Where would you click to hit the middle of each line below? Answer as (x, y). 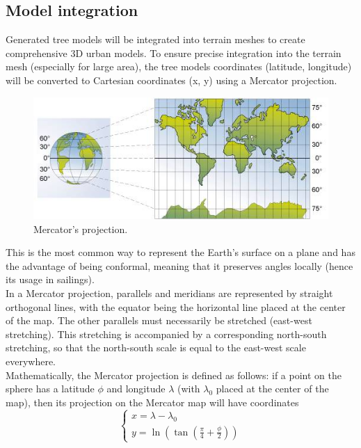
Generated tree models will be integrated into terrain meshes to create (155, 39)
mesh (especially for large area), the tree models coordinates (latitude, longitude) (179, 66)
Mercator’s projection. (81, 229)
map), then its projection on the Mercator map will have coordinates (152, 402)
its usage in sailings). (50, 279)
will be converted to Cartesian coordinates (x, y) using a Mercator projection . (171, 80)
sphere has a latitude (50, 389)
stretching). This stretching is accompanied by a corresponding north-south (166, 334)
